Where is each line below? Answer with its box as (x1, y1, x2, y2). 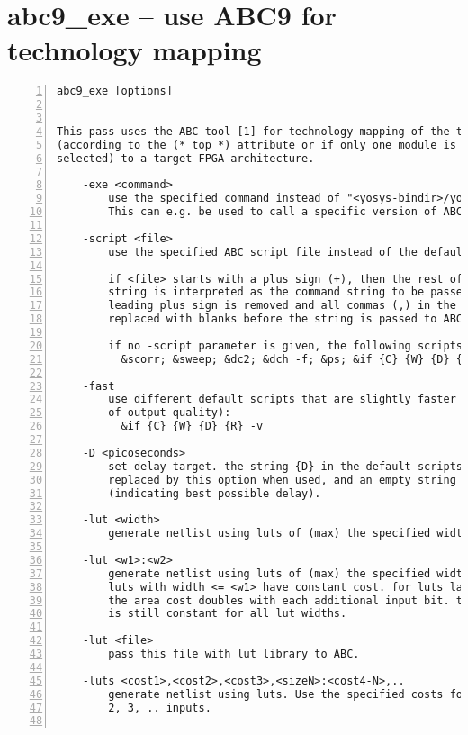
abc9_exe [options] (57, 85, 173, 98)
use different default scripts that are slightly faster (108, 393, 456, 406)
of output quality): (108, 406, 231, 420)
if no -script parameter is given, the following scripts (108, 339, 463, 352)
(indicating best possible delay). (108, 486, 321, 500)
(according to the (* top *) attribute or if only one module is (57, 138, 456, 151)
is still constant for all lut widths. (108, 607, 347, 621)
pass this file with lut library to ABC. (108, 648, 360, 661)
